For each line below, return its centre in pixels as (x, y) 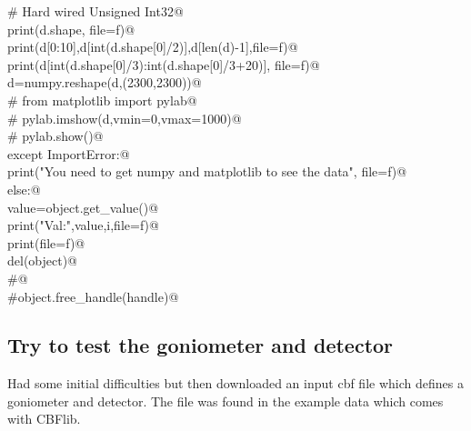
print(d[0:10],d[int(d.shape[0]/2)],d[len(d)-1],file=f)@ (153, 47)
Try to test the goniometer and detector (200, 345)
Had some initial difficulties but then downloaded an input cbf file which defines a (235, 383)
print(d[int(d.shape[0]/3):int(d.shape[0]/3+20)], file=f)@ (164, 64)
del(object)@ (43, 261)
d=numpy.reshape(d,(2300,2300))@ (105, 82)
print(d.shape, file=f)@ (71, 29)
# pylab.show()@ (55, 136)
